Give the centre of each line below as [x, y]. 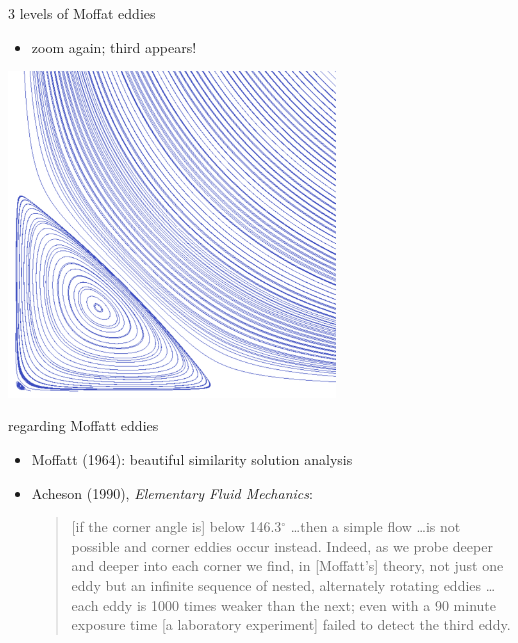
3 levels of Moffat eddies [82, 13]
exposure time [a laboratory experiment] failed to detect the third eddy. [291, 624]
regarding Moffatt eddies [83, 425]
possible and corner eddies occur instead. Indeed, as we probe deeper [282, 545]
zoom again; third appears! [114, 46]
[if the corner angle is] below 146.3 [176, 526]
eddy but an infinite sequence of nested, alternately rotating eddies [276, 584]
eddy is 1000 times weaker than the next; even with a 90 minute [300, 604]
